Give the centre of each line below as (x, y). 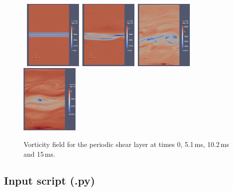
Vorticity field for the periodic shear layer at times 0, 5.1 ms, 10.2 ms (126, 144)
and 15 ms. (39, 154)
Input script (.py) (50, 180)
